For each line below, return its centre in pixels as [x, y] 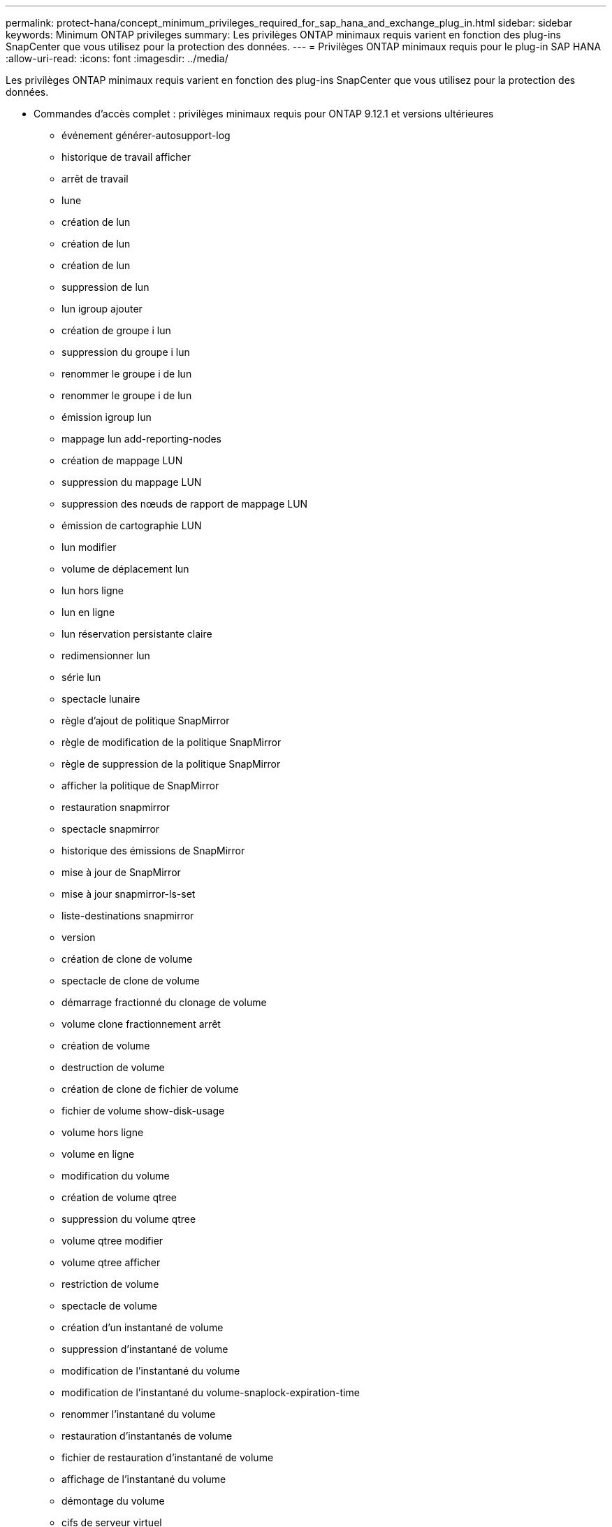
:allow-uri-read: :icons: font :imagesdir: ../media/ [117, 58]
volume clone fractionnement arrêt [141, 1024]
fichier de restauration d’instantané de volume [168, 1457]
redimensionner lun [106, 655]
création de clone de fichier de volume [150, 1089]
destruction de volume [113, 1067]
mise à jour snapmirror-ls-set [129, 894]
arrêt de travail [95, 179]
